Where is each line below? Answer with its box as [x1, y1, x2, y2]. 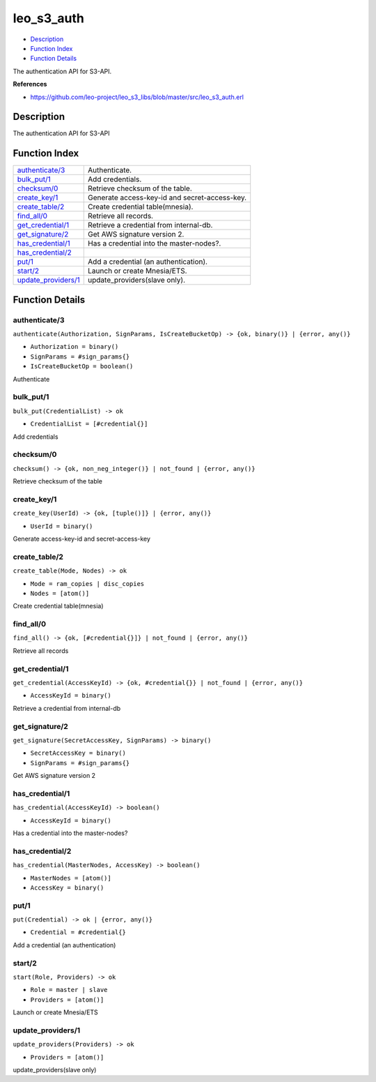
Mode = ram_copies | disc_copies [30, 580, 145, 587]
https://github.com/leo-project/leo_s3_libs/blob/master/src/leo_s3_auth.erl [30, 93, 244, 101]
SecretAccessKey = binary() [30, 749, 127, 757]
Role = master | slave [30, 986, 108, 994]
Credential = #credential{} [30, 929, 127, 936]
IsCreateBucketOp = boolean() [30, 363, 134, 370]
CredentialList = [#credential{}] [30, 420, 148, 428]
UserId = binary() [30, 522, 93, 530]
